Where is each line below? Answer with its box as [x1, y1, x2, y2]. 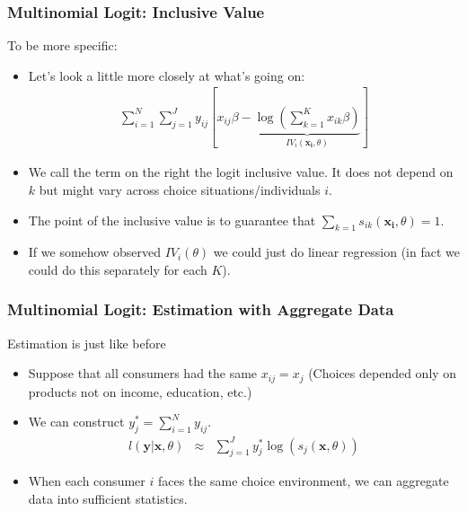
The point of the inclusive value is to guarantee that [28, 210, 316, 229]
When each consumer [28, 471, 145, 490]
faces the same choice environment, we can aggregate [157, 471, 449, 490]
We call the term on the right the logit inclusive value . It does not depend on [28, 163, 454, 181]
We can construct [28, 412, 125, 431]
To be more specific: [7, 36, 118, 55]
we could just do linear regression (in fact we [213, 242, 460, 261]
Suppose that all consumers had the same [28, 364, 258, 383]
